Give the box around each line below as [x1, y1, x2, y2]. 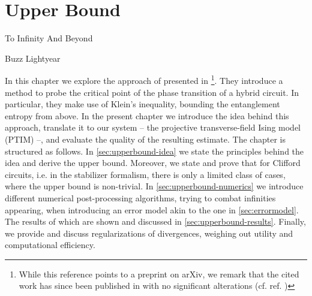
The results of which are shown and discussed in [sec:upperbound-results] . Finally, [5, 215, 306, 228]
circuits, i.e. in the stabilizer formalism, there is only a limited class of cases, [5, 168, 286, 180]
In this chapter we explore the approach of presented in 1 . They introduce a [5, 73, 283, 86]
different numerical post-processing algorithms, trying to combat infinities [5, 191, 276, 204]
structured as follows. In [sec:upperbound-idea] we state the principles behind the [5, 144, 304, 157]
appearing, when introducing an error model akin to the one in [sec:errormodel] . [5, 203, 299, 216]
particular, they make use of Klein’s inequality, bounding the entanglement [5, 98, 280, 110]
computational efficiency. [5, 238, 95, 251]
